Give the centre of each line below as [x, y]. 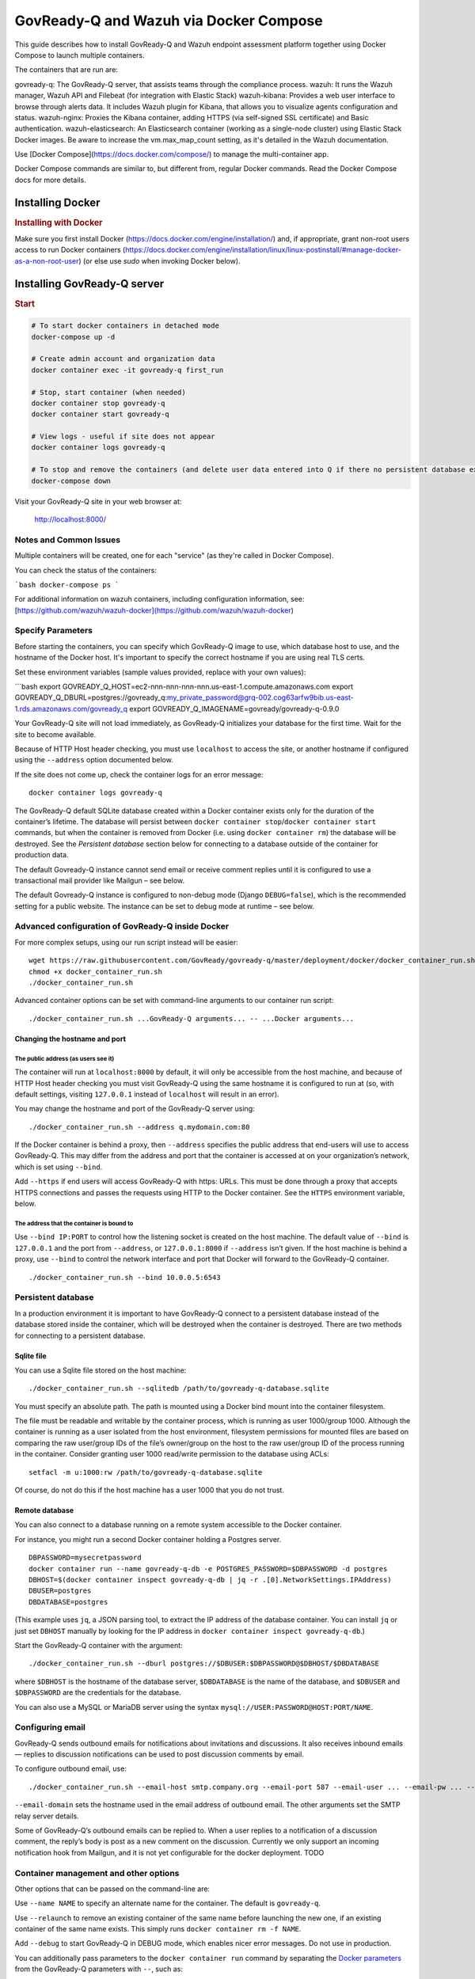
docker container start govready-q [100, 414]
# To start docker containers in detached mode [125, 326]
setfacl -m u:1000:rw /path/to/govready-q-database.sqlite [146, 1472]
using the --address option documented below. [94, 760]
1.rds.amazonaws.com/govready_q [71, 708]
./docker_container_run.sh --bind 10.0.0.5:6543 [125, 1277]
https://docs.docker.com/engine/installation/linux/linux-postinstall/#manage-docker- [263, 250]
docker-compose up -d [73, 337]
